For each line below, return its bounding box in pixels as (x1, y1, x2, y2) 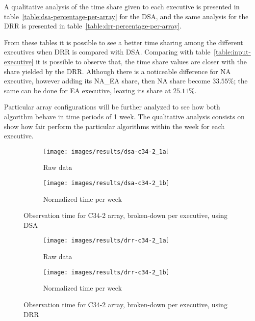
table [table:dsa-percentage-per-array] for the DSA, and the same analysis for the (4, 11, 249, 21)
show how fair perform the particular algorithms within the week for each (4, 121, 225, 131)
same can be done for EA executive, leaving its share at (4, 85, 171, 95)
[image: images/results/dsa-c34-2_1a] (43, 148, 170, 155)
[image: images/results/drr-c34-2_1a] (43, 237, 170, 244)
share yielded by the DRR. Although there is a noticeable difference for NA (4, 66, 231, 76)
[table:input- (214, 47, 251, 57)
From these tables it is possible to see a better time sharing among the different (4, 37, 243, 47)
